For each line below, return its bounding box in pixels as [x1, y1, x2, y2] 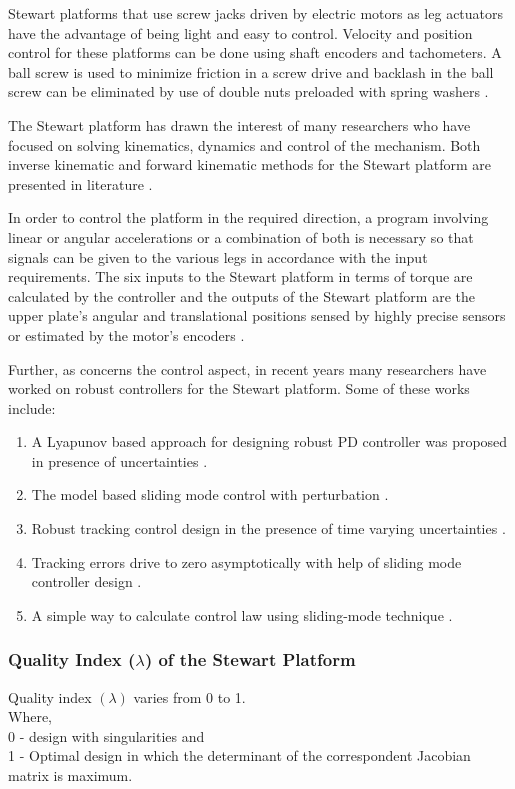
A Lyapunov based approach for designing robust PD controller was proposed [31, 431, 508, 452]
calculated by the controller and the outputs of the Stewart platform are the [8, 285, 475, 306]
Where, [8, 706, 52, 727]
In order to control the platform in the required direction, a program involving [8, 207, 489, 228]
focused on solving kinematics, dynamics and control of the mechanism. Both [8, 134, 481, 155]
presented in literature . [8, 173, 153, 194]
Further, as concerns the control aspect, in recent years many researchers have [8, 358, 487, 379]
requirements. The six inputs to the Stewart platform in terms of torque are [8, 266, 473, 287]
